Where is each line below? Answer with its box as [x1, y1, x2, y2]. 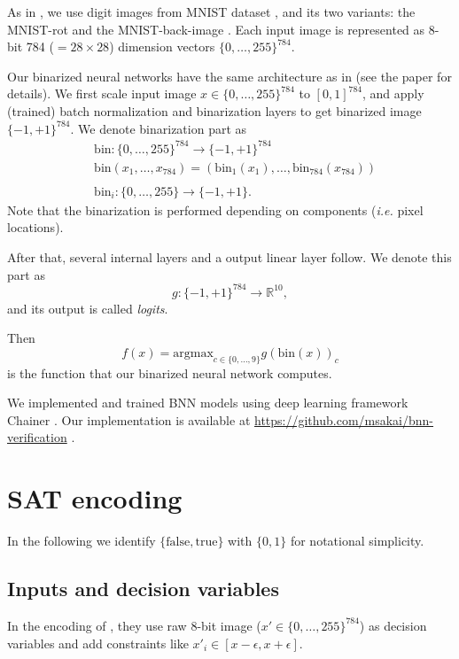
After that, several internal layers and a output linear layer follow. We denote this [7, 247, 452, 266]
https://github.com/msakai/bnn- [254, 410, 434, 429]
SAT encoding [7, 480, 183, 516]
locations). [7, 218, 64, 236]
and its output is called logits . [7, 298, 168, 317]
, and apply [362, 84, 424, 103]
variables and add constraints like [7, 633, 189, 652]
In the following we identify [7, 531, 156, 550]
